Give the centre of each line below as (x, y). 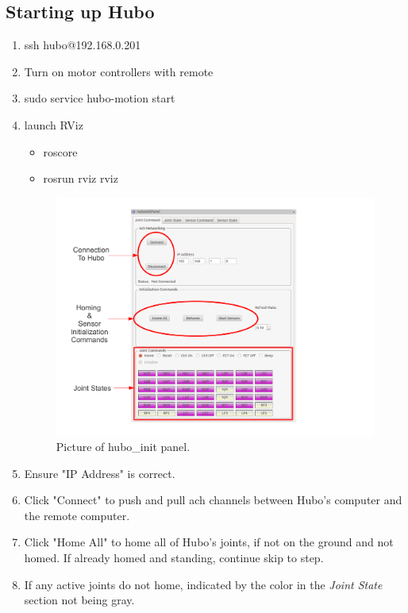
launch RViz (54, 124)
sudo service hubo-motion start (100, 98)
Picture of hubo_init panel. (123, 447)
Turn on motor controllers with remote (119, 71)
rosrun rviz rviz (81, 178)
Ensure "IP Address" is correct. (100, 473)
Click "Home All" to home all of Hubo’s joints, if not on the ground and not (209, 542)
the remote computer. (77, 515)
